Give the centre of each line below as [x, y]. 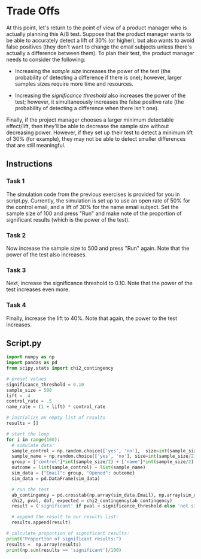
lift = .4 [19, 396]
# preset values [26, 379]
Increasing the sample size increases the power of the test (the [93, 71]
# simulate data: [33, 445]
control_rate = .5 [29, 401]
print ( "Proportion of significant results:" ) [64, 539]
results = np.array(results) [44, 544]
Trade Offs [33, 11]
